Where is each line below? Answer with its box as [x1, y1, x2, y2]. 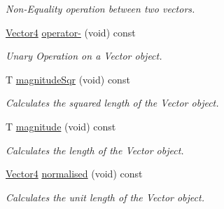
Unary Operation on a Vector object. [6, 48, 162, 63]
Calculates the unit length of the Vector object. [6, 189, 204, 204]
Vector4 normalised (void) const [6, 166, 143, 181]
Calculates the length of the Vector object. [6, 142, 184, 157]
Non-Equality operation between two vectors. [6, 1, 195, 15]
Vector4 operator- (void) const [6, 25, 136, 39]
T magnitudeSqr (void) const [6, 72, 130, 86]
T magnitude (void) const [6, 119, 116, 133]
